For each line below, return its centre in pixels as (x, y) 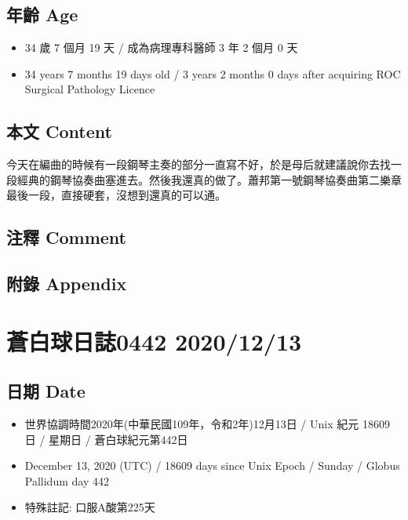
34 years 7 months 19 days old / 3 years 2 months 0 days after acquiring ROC (213, 73)
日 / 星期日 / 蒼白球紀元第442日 (106, 439)
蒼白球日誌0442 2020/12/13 (154, 341)
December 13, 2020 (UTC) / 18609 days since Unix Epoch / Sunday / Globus (212, 465)
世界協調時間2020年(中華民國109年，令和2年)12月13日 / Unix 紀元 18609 (207, 424)
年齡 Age (42, 15)
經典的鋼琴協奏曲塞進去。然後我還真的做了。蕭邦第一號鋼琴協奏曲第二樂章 (209, 179)
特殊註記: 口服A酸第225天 (90, 507)
